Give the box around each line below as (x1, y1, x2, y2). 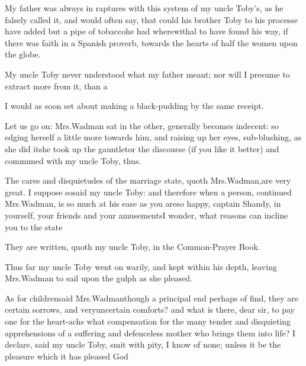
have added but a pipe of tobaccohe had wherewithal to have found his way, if (5, 25, 288, 37)
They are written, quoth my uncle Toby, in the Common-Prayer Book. (5, 240, 260, 253)
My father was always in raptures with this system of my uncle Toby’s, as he (5, 2, 284, 14)
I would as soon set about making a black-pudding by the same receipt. (5, 99, 264, 112)
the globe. (5, 48, 41, 60)
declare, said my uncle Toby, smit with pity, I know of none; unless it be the (5, 338, 281, 351)
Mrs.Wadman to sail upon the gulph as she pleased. (5, 272, 193, 284)
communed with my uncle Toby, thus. (5, 154, 141, 166)
